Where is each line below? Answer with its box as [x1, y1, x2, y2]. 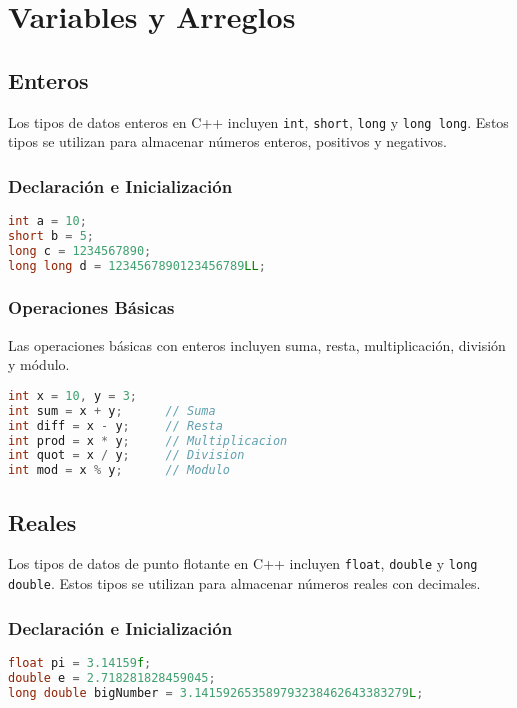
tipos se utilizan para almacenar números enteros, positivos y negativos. [8, 131, 447, 152]
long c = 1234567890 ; [8, 243, 152, 258]
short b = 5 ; [8, 228, 94, 243]
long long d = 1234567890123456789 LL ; [8, 258, 266, 273]
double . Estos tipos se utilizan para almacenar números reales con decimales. [8, 573, 481, 594]
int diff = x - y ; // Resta [8, 418, 223, 433]
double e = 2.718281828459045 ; [8, 670, 216, 685]
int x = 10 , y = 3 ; [8, 388, 137, 403]
